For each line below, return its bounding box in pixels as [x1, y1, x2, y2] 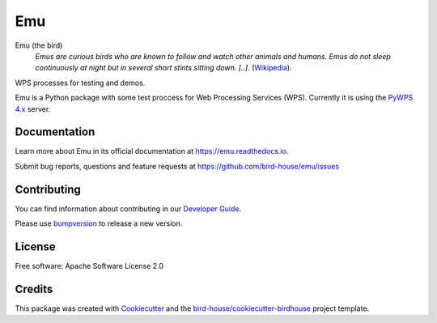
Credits [15, 282, 53, 295]
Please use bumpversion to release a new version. [15, 219, 183, 228]
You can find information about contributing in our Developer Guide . [15, 203, 242, 214]
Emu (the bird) [15, 40, 63, 50]
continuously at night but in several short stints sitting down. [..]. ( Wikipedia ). [35, 63, 292, 73]
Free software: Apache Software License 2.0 [15, 261, 164, 270]
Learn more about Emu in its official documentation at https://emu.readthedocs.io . [15, 147, 289, 156]
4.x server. [15, 104, 51, 113]
